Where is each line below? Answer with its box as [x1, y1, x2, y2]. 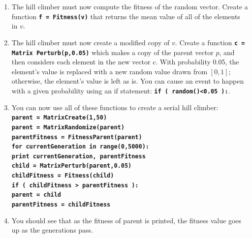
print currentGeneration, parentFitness [11, 152, 146, 160]
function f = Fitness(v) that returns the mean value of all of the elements [11, 11, 240, 21]
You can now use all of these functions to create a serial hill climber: [11, 102, 219, 112]
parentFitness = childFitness [11, 201, 111, 208]
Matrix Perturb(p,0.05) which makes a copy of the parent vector [11, 47, 214, 57]
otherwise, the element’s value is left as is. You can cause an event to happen [11, 76, 244, 86]
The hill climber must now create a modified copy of [11, 37, 170, 47]
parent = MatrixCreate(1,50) [11, 114, 107, 121]
